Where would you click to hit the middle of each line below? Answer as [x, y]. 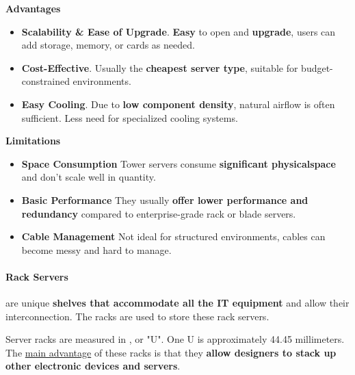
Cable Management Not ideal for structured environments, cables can [173, 236]
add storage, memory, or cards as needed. [108, 45]
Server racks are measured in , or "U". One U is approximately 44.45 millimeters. [175, 339]
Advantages [33, 8]
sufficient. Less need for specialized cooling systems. [130, 117]
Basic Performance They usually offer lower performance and [165, 199]
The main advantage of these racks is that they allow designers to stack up [171, 352]
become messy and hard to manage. [96, 249]
